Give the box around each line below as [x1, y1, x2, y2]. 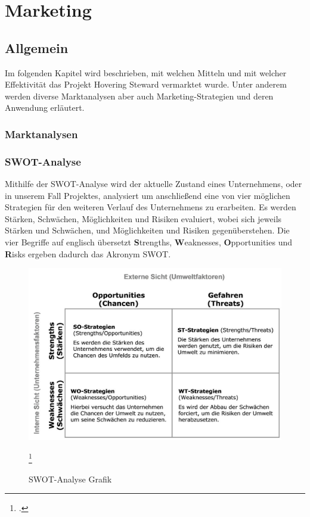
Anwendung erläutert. [5, 101, 85, 114]
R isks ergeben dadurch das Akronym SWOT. [5, 247, 171, 260]
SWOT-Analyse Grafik [29, 472, 112, 485]
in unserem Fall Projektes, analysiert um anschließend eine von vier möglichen [5, 189, 290, 201]
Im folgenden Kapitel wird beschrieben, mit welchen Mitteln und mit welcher [5, 66, 287, 79]
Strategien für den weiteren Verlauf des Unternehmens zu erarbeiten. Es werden [5, 201, 296, 213]
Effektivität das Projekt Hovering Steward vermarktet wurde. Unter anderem [5, 78, 287, 91]
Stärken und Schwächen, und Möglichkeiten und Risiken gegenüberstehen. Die [5, 224, 290, 236]
